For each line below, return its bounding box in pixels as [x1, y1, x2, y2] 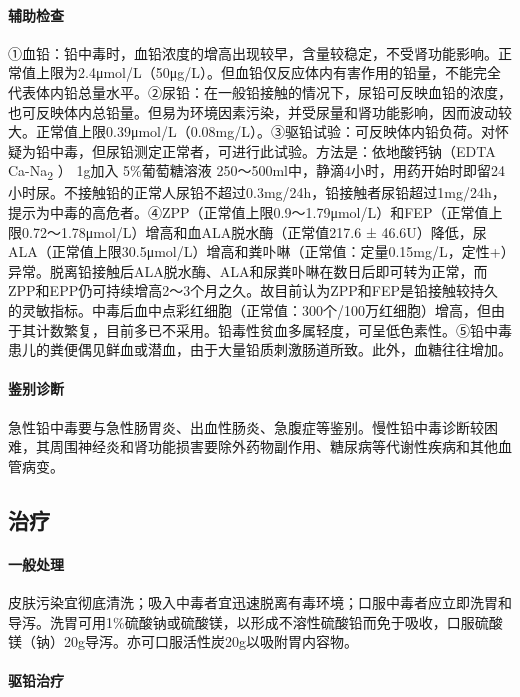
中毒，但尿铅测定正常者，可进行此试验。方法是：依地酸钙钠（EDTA [49, 140, 496, 161]
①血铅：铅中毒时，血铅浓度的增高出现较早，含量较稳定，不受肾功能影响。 [8, 42, 498, 63]
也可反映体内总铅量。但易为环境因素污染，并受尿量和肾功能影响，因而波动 [8, 101, 498, 122]
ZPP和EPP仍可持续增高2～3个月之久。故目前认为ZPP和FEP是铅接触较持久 [8, 280, 499, 301]
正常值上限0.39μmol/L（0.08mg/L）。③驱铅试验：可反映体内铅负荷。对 [35, 121, 496, 142]
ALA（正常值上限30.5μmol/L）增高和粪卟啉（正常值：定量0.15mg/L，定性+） [8, 241, 508, 262]
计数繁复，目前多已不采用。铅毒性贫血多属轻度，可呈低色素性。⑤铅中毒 [35, 319, 512, 340]
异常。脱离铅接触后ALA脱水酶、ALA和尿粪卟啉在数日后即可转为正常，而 [8, 260, 488, 281]
